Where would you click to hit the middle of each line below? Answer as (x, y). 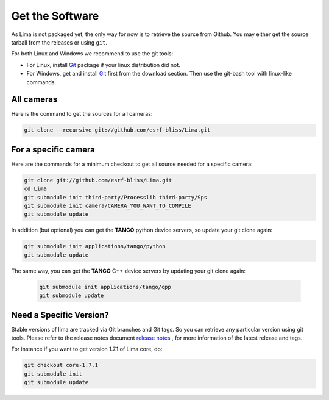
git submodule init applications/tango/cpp (105, 287)
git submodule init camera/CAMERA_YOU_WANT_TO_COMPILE (108, 206)
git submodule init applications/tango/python (95, 246)
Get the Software (55, 16)
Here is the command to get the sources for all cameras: (82, 114)
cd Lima (35, 189)
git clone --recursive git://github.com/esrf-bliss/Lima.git (117, 130)
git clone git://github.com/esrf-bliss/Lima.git (98, 180)
